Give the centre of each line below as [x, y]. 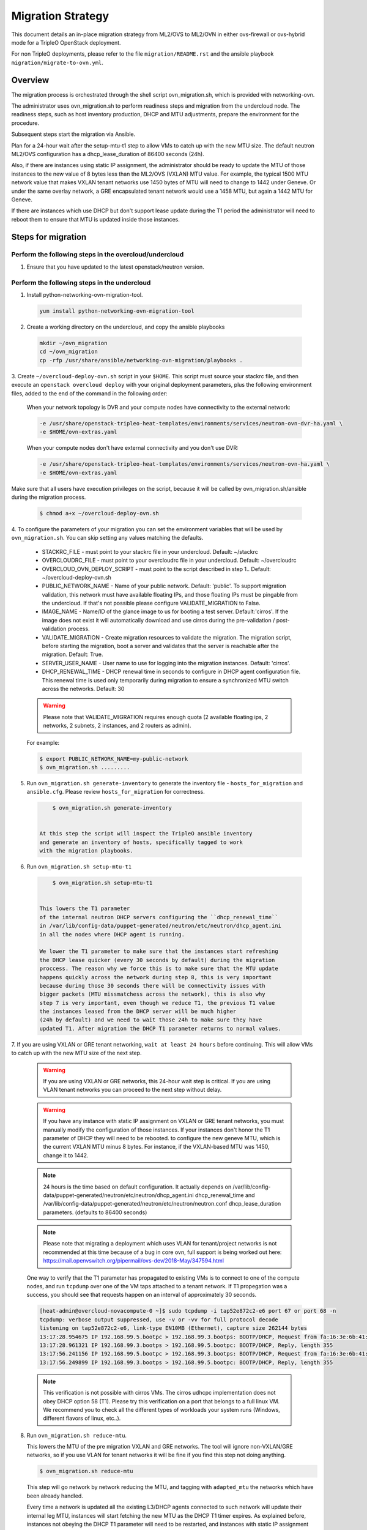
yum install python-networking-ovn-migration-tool [117, 311]
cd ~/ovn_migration [69, 352]
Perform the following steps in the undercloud [81, 283]
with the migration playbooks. [87, 851]
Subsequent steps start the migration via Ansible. [73, 134]
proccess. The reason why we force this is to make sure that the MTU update [159, 969]
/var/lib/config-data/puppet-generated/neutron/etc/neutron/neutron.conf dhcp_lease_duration [162, 1204]
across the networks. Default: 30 [83, 689]
